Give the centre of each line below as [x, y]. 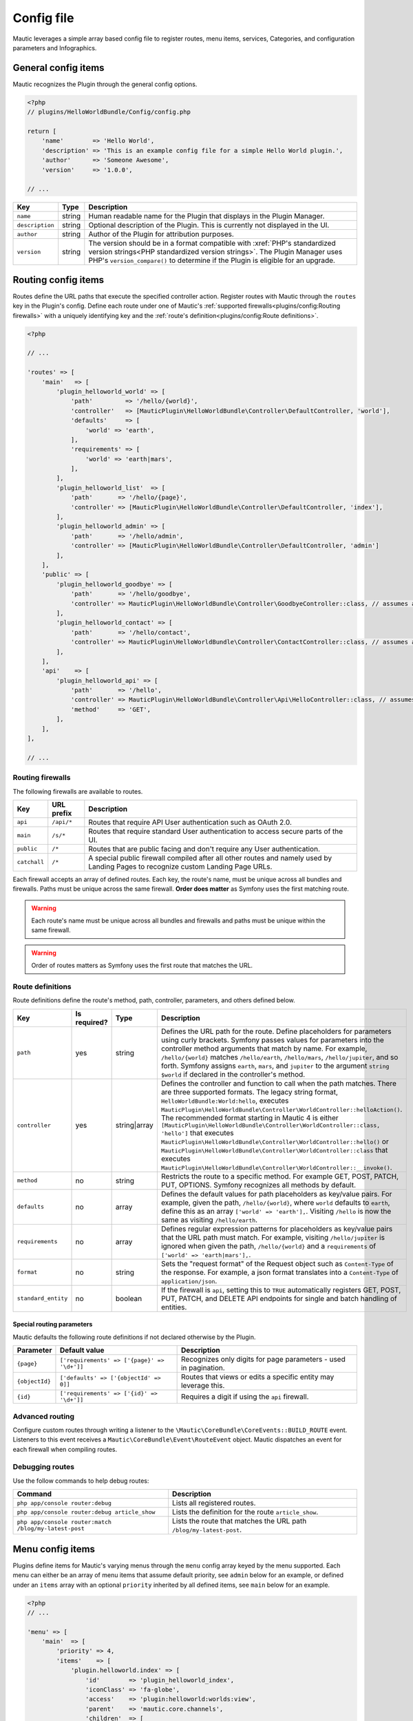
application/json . [189, 1280]
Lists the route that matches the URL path [240, 1521]
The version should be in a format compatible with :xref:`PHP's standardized [212, 243]
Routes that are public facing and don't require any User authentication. [204, 849]
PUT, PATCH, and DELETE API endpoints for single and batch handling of [279, 1298]
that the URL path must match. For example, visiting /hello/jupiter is [273, 1237]
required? [92, 1022]
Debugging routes [44, 1467]
